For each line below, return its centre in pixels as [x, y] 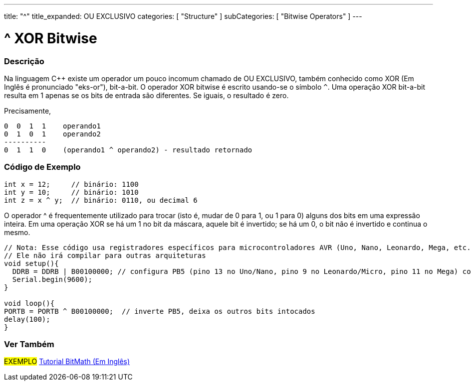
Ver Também [29, 344]
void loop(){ [29, 303]
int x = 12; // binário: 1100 [71, 184]
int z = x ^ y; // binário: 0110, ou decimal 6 [101, 200]
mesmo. [17, 232]
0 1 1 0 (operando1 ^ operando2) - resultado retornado [128, 150]
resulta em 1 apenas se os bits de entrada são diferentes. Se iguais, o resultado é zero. [146, 95]
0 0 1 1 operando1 [52, 126]
